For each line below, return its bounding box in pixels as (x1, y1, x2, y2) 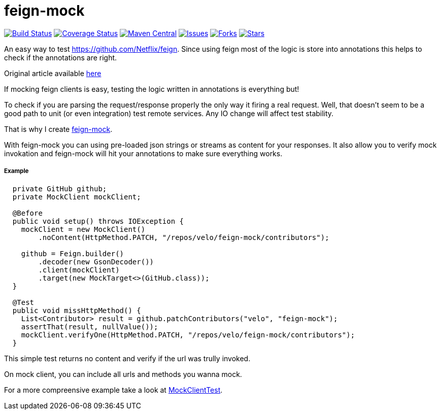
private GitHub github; (12, 184, 107, 193)
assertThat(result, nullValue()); (21, 322, 158, 331)
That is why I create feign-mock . (4, 124, 113, 133)
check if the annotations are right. (4, 53, 117, 62)
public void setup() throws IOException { (12, 217, 184, 225)
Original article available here (4, 68, 101, 78)
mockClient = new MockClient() (21, 225, 146, 233)
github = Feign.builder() (21, 249, 124, 258)
